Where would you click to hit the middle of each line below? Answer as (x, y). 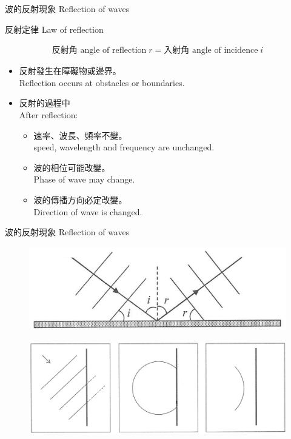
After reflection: (48, 115)
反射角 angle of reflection (99, 51)
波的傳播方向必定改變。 (80, 199)
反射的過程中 (45, 103)
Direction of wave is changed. (88, 211)
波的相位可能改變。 (72, 167)
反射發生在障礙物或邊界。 (70, 71)
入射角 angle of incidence (211, 51)
